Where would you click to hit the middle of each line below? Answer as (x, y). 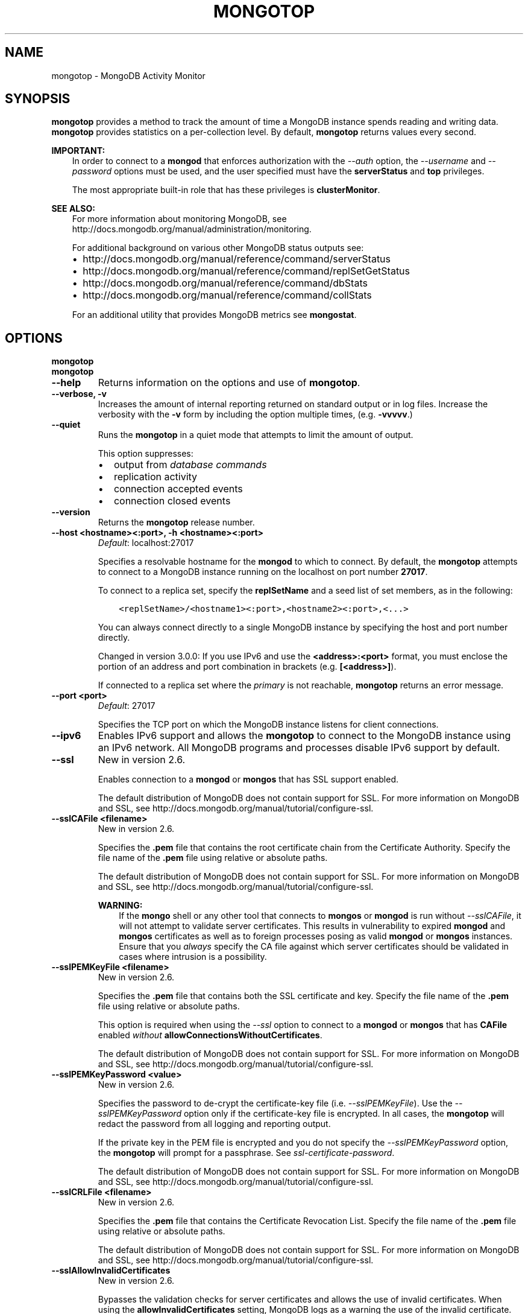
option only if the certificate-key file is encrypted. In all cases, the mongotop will (344, 1114)
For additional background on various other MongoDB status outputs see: (218, 248)
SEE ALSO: (73, 209)
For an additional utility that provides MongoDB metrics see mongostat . (214, 315)
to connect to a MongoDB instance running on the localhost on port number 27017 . (263, 572)
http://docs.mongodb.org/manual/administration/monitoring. (192, 229)
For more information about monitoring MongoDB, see (179, 219)
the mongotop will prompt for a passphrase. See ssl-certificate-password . (246, 1153)
